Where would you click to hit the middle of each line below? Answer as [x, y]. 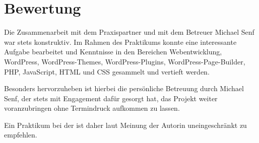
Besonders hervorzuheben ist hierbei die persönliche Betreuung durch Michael [124, 88]
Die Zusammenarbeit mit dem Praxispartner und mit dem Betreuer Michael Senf [129, 32]
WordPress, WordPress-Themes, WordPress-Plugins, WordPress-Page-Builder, [125, 61]
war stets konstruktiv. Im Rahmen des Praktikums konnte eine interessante [120, 42]
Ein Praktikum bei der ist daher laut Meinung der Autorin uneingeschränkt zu [125, 125]
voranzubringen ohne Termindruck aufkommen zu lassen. [92, 108]
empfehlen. [21, 135]
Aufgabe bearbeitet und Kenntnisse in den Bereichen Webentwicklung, [113, 52]
